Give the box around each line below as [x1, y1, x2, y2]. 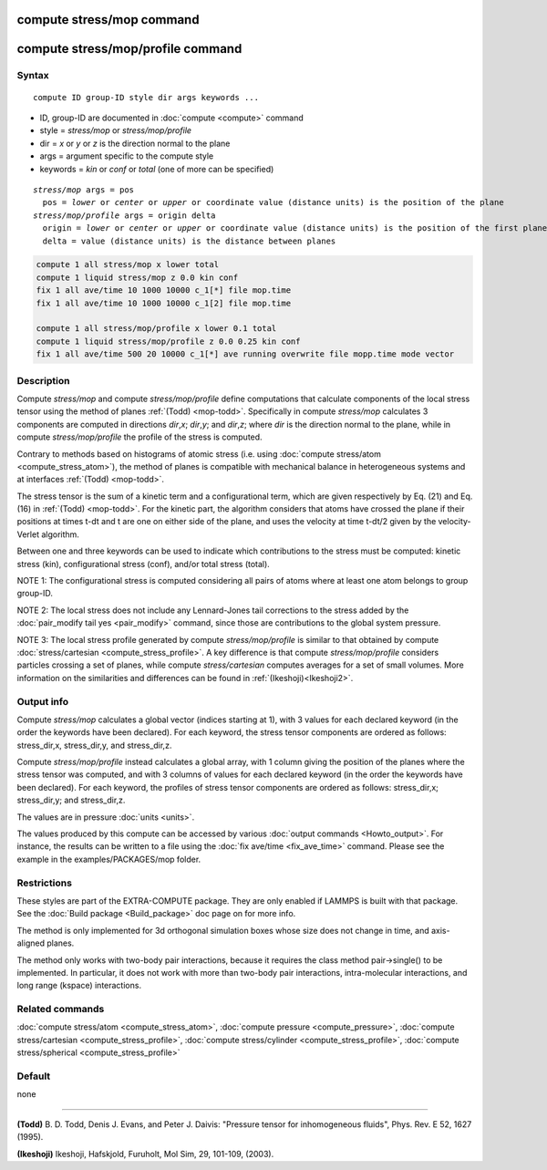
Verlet [16, 529, 40, 540]
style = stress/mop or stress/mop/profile [39, 125, 191, 136]
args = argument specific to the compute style [39, 150, 214, 161]
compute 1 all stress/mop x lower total [36, 260, 219, 270]
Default [16, 1070, 51, 1082]
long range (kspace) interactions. [16, 980, 141, 991]
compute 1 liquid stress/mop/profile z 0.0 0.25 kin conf [36, 336, 301, 347]
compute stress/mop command [16, 12, 200, 27]
